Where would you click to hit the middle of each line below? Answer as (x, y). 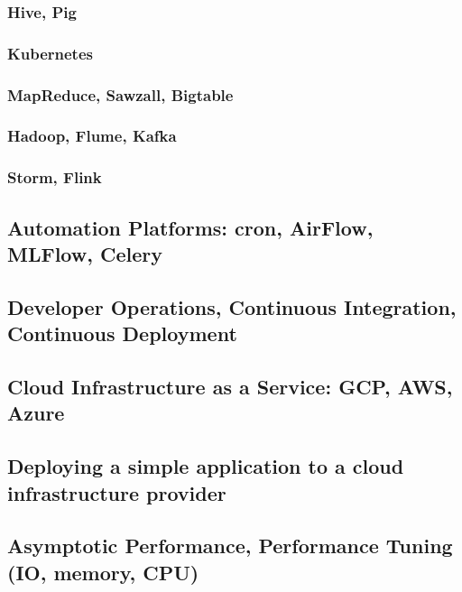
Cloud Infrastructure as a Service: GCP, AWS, (230, 386)
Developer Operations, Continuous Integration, (232, 306)
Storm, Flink (55, 177)
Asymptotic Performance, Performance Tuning (230, 546)
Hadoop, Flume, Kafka (92, 136)
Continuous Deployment (122, 333)
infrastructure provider (117, 492)
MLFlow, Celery (85, 254)
